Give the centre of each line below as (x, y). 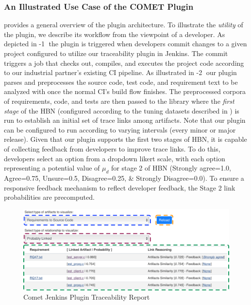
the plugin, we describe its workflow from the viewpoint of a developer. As (115, 34)
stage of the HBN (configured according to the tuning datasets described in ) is (122, 110)
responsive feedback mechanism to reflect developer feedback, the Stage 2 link (120, 187)
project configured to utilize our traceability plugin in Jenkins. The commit (116, 53)
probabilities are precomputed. (49, 197)
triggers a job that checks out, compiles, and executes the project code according (124, 63)
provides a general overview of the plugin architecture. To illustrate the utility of (124, 25)
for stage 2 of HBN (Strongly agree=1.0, (171, 168)
